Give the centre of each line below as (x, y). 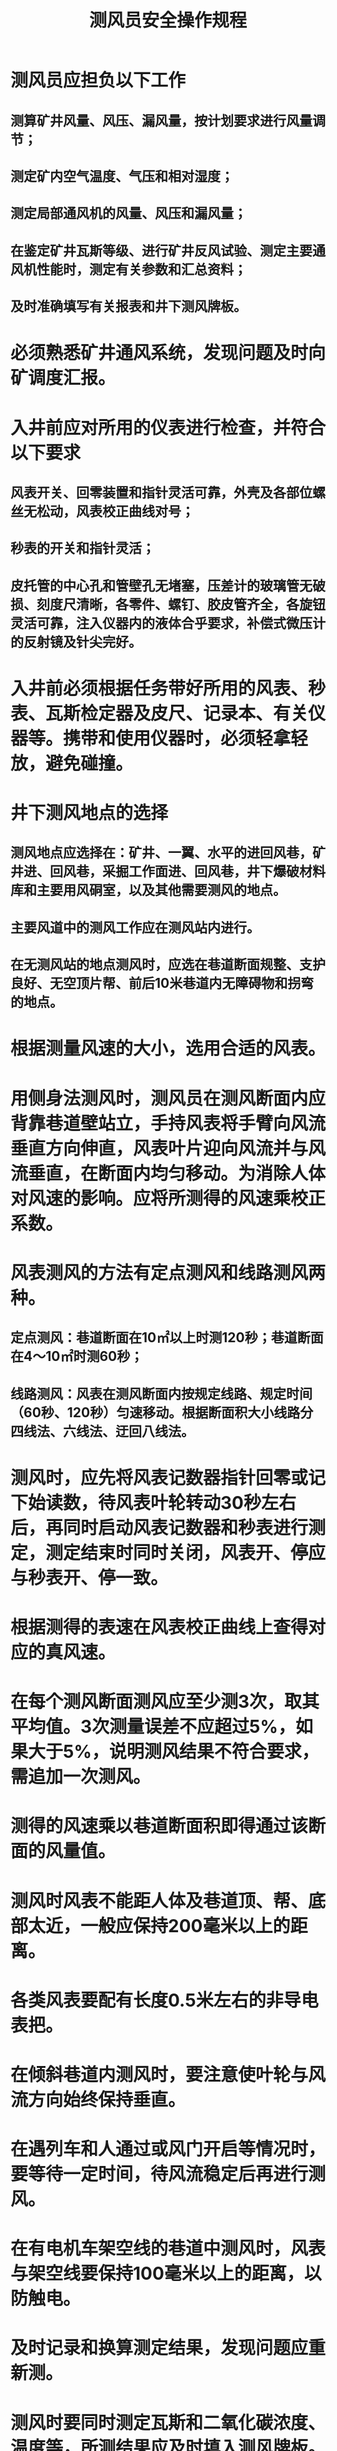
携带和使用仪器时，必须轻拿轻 (186, 738)
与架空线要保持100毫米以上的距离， (157, 2273)
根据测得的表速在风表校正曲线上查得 (159, 1627)
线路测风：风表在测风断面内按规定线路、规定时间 (161, 1393)
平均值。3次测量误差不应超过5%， (153, 1727)
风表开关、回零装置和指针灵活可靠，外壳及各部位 (161, 492)
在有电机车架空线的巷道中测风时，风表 (168, 2248)
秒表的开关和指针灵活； (82, 548)
